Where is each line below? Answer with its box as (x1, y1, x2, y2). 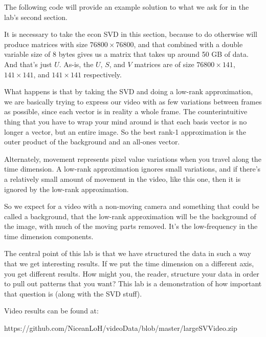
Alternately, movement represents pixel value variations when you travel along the (4, 153, 261, 164)
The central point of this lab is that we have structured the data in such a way (4, 248, 251, 259)
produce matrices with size (4, 38, 88, 49)
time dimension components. (4, 230, 94, 241)
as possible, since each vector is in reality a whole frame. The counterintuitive (4, 106, 248, 117)
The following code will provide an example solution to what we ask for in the (4, 2, 249, 12)
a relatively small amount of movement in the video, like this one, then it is (4, 173, 241, 184)
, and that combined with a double (134, 38, 243, 49)
